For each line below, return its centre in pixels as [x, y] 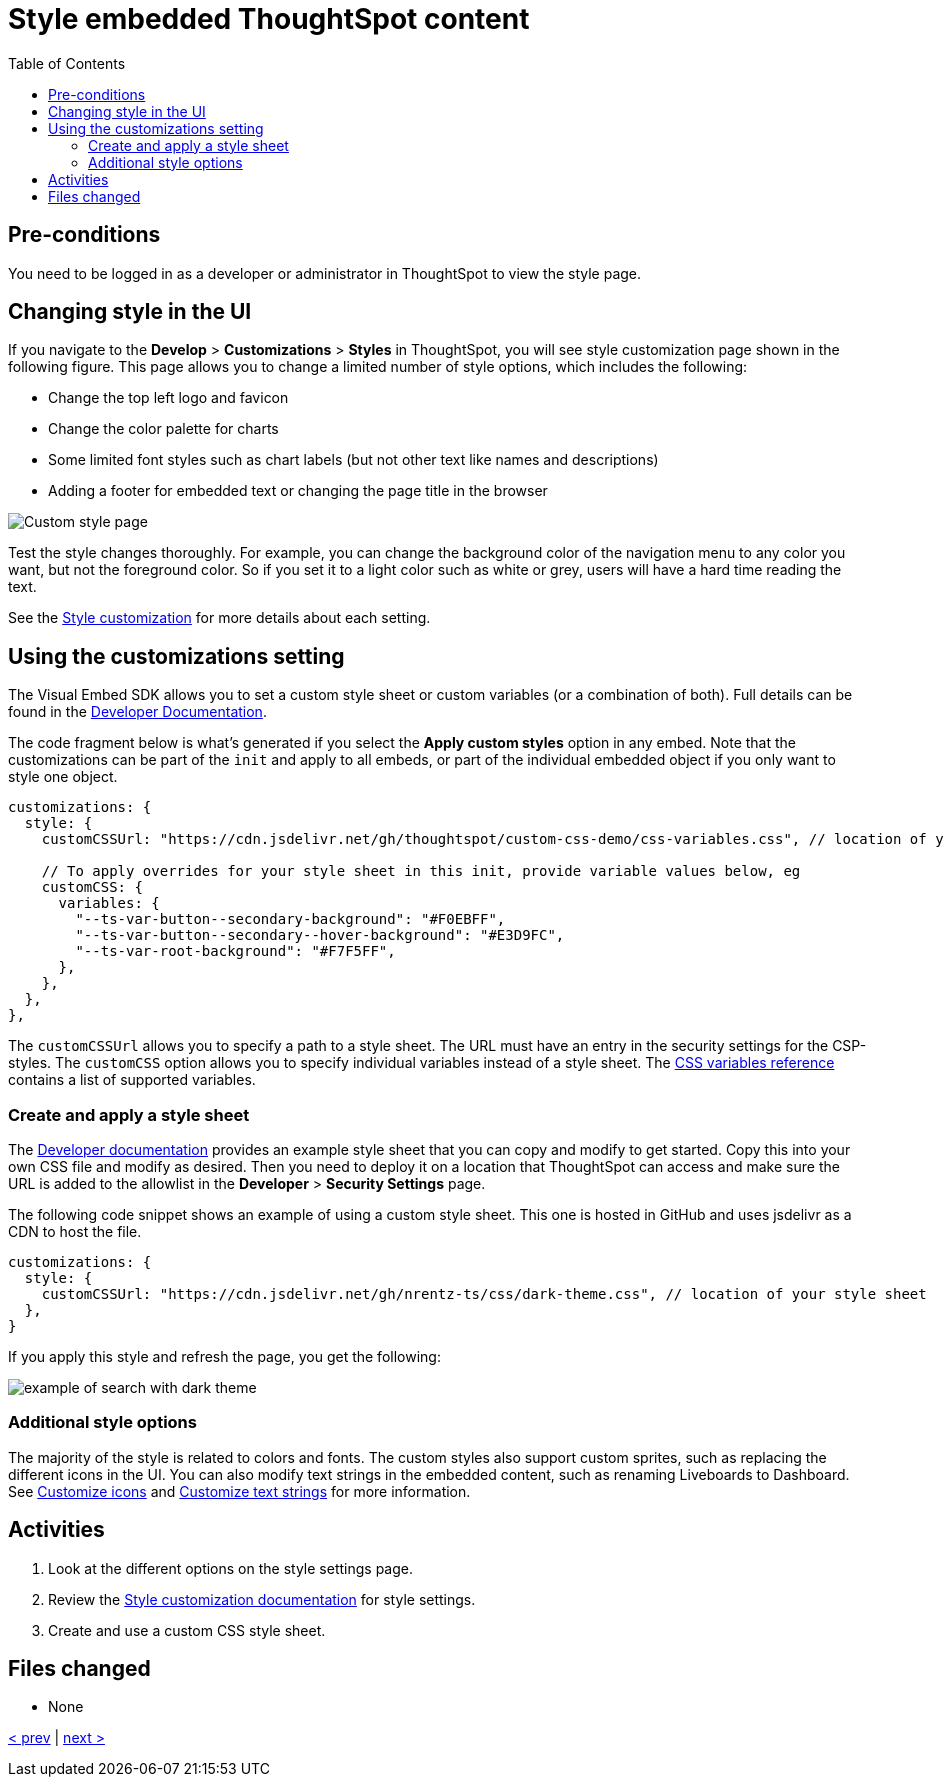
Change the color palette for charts [163, 429]
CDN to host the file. [75, 1232]
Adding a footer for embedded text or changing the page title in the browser [298, 491]
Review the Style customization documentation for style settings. [262, 1599]
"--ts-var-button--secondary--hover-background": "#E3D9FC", [320, 935]
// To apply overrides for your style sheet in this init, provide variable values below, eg [421, 871]
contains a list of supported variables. [132, 1080]
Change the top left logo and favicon [168, 398]
